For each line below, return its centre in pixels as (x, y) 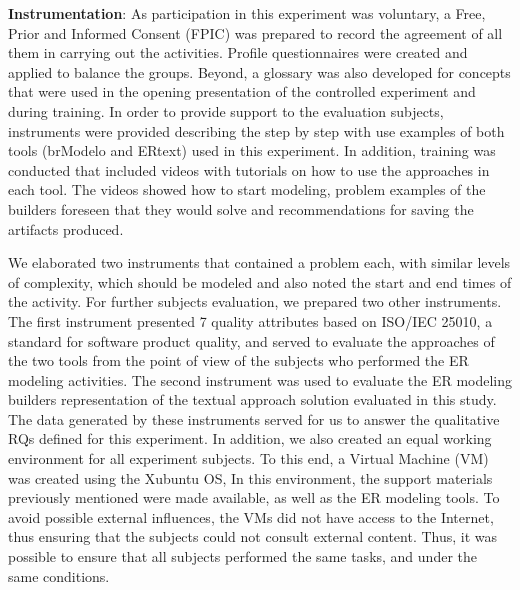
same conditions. (59, 575)
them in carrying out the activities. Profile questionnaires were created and (238, 52)
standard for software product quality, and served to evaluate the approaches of (251, 340)
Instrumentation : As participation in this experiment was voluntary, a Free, (247, 13)
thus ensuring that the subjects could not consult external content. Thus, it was (253, 536)
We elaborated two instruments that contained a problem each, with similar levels (259, 262)
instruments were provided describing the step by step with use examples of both (256, 130)
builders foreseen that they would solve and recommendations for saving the (241, 208)
